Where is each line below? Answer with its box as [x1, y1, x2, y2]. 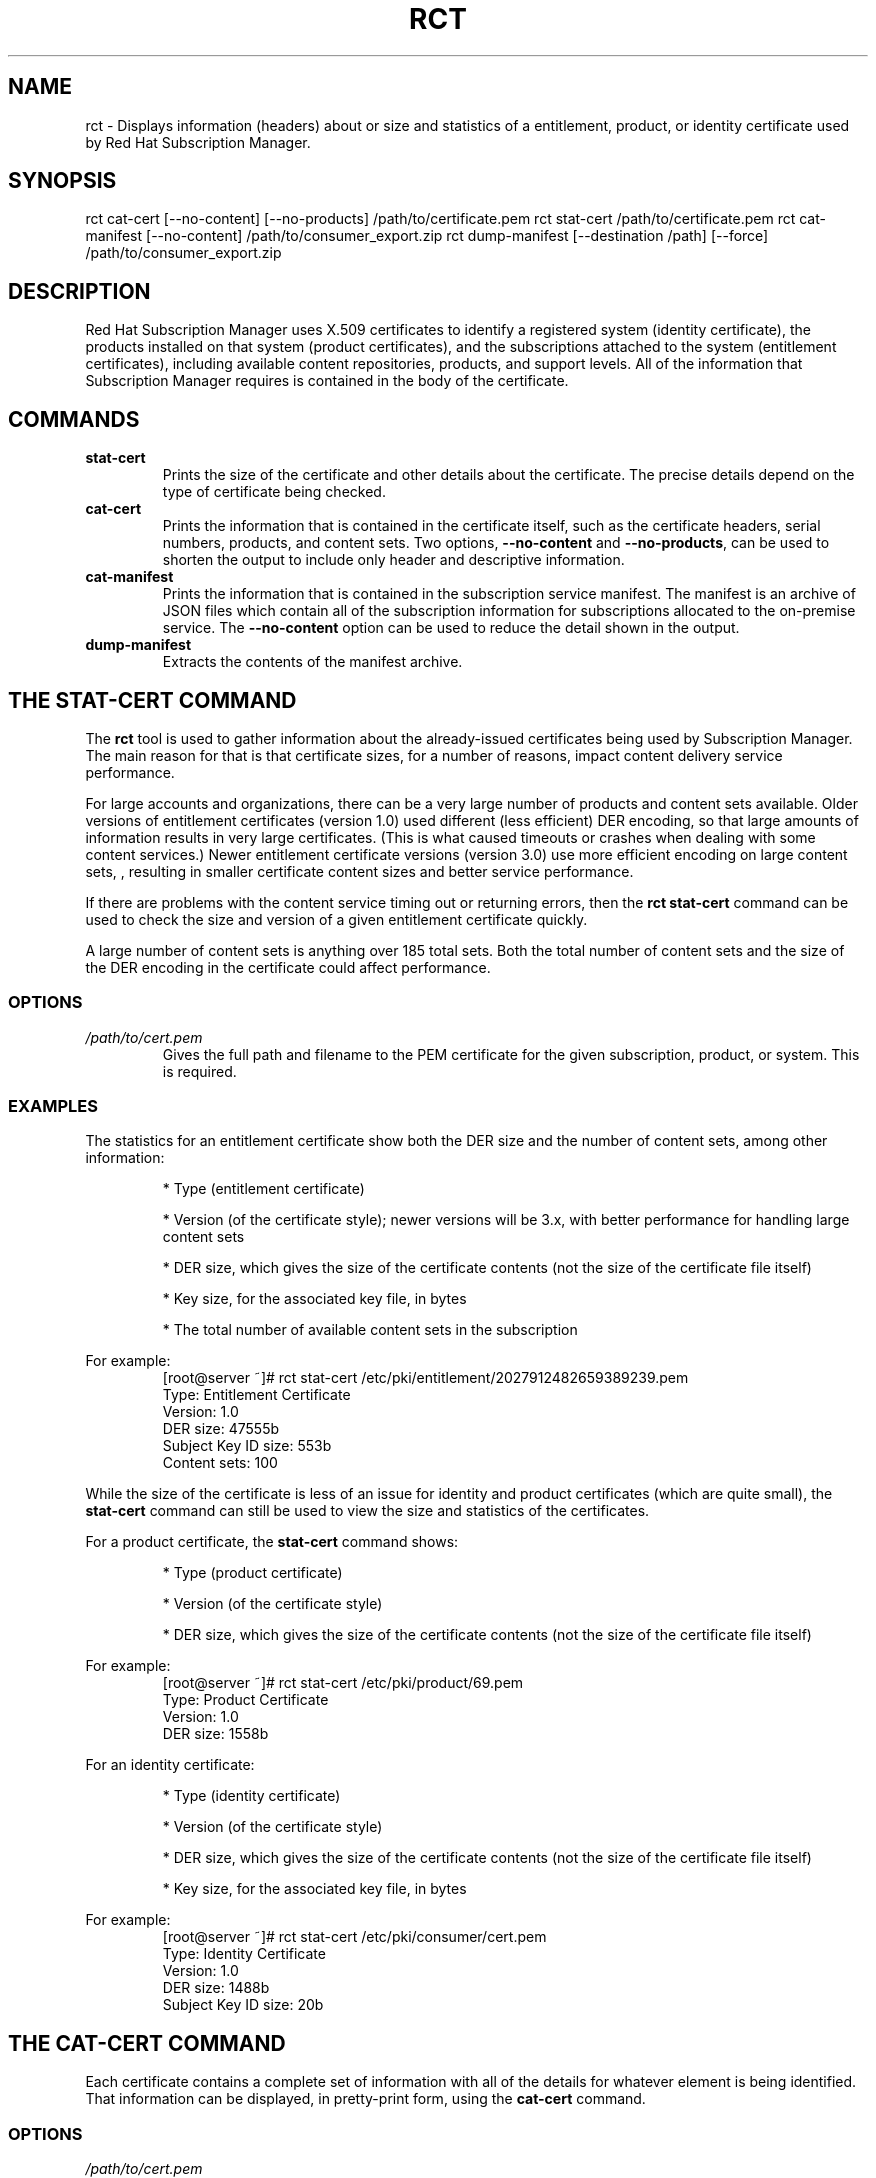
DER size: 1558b [162, 1725, 269, 1743]
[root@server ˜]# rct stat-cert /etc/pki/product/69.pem [162, 1674, 524, 1692]
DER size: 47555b [162, 1420, 280, 1438]
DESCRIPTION [8, 278, 151, 304]
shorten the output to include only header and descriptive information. [162, 551, 625, 569]
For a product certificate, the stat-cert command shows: [85, 1533, 459, 1551]
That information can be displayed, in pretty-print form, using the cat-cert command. [85, 2090, 646, 2108]
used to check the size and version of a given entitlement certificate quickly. [85, 910, 588, 928]
